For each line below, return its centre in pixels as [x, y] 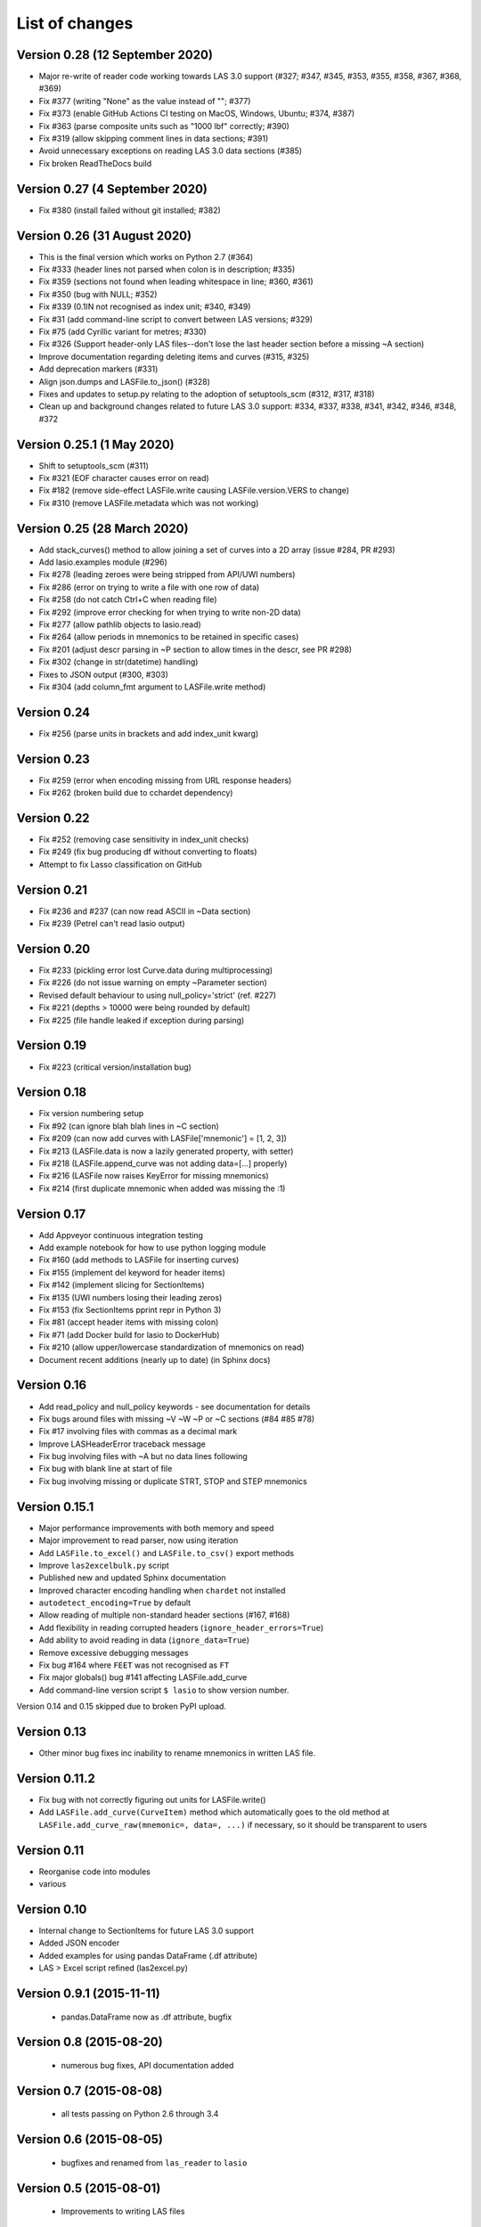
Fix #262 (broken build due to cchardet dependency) [136, 793]
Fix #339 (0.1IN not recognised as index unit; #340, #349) [145, 306]
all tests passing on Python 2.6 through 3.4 [140, 2114]
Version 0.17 [51, 1214]
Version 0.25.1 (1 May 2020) [95, 444]
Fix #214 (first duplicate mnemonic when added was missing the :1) [162, 1188]
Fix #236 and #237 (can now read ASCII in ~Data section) [145, 911]
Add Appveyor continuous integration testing [121, 1235]
